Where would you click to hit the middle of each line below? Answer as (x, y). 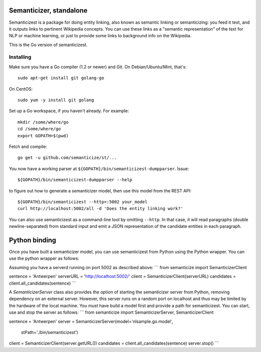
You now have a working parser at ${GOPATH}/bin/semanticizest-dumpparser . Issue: (99, 168)
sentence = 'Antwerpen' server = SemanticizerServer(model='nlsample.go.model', (91, 321)
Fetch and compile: (28, 146)
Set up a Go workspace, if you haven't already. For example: (69, 111)
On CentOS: (21, 89)
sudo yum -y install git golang (56, 100)
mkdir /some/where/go (43, 122)
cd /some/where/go (39, 129)
